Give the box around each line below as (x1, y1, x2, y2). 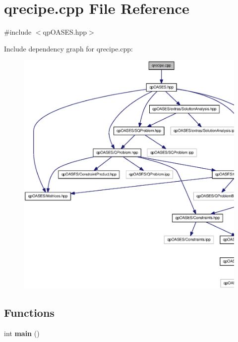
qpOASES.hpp (43, 27, 87, 37)
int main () (4, 328, 40, 339)
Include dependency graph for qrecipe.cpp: (4, 43, 133, 53)
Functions (4, 305, 55, 320)
